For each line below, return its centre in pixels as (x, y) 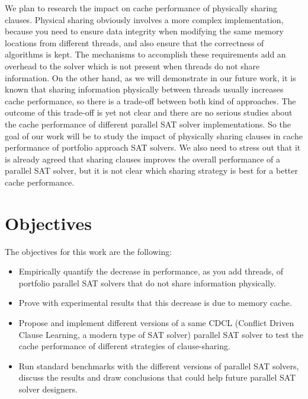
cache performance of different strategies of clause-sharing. (124, 346)
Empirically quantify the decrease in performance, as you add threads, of (151, 271)
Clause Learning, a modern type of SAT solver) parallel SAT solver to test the (161, 334)
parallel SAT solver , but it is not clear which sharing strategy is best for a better (152, 170)
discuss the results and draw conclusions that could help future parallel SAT (157, 377)
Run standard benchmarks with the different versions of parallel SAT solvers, (159, 366)
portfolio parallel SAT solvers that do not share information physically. (147, 283)
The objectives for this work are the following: (89, 251)
